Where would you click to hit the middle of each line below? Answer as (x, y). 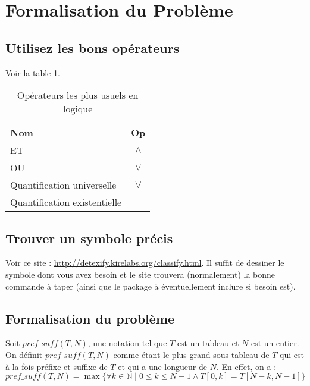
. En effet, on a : (246, 366)
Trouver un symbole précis (89, 238)
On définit (24, 354)
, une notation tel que (127, 343)
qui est (292, 354)
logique (78, 109)
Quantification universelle (63, 185)
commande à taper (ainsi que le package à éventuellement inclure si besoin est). (151, 286)
